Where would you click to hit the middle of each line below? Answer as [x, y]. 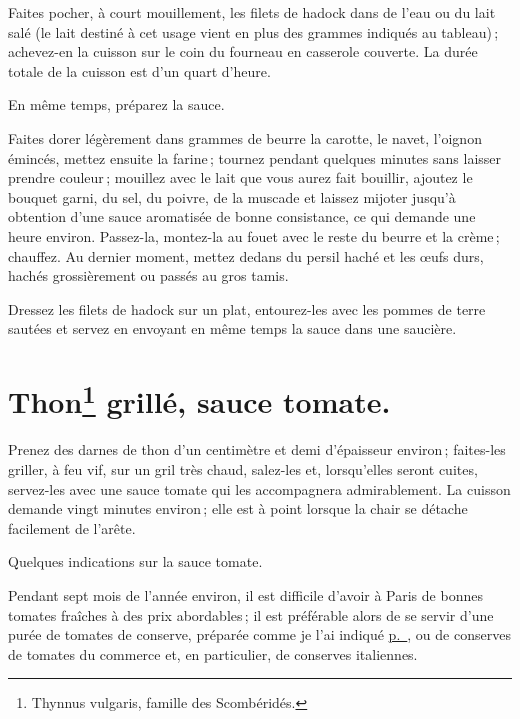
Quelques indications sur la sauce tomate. [135, 561]
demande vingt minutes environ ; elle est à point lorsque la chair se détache [238, 508]
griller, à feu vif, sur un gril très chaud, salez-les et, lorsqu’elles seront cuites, [243, 468]
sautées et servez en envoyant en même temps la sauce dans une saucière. [232, 328]
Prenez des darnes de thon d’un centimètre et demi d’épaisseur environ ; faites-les [257, 449]
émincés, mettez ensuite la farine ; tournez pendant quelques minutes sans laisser [255, 157]
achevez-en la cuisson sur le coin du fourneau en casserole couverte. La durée [243, 51]
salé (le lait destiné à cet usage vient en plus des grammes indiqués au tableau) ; [253, 31]
